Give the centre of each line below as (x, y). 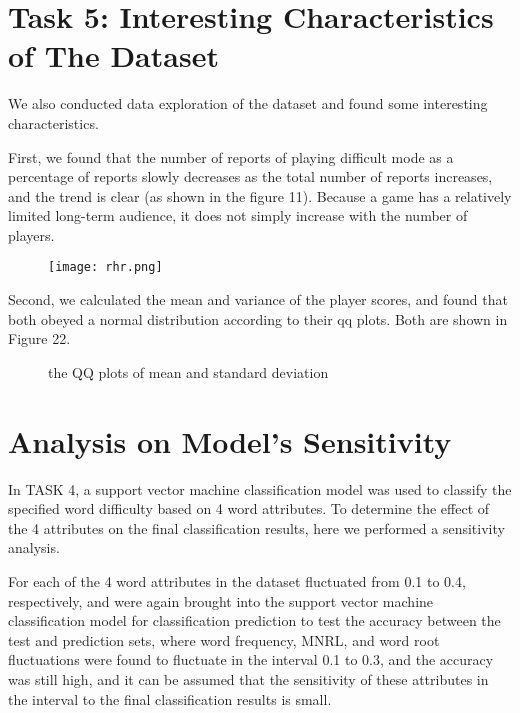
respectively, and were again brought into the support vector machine (221, 600)
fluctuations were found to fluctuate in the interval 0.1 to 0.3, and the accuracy (251, 659)
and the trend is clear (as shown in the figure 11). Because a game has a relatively (260, 195)
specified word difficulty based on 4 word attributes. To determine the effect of (249, 508)
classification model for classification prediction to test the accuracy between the (254, 620)
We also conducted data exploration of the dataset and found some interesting (248, 103)
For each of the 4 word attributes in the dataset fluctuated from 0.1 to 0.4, (237, 581)
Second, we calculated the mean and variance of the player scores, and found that (258, 299)
